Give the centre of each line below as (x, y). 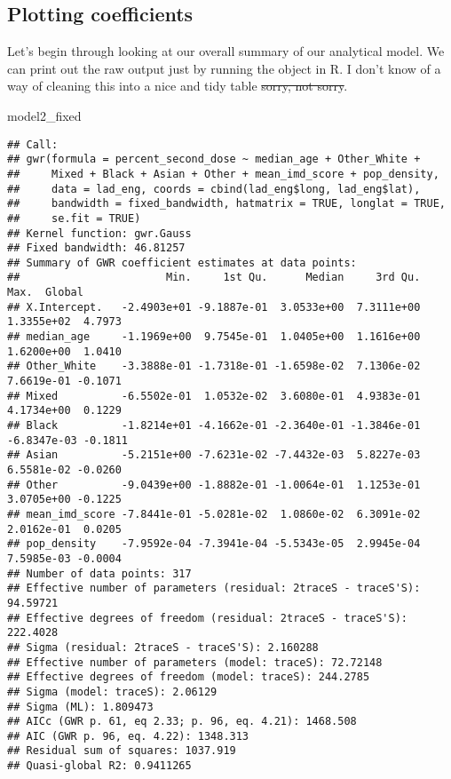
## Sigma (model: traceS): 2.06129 (112, 692)
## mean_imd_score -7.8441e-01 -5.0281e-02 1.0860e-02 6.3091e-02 (214, 514)
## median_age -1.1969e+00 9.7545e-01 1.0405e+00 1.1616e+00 (214, 337)
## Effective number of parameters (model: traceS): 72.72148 (195, 662)
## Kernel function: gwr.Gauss (99, 233)
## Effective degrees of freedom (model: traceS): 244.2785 (189, 677)
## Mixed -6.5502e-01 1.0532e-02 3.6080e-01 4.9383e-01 (214, 396)
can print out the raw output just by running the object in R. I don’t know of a (224, 68)
